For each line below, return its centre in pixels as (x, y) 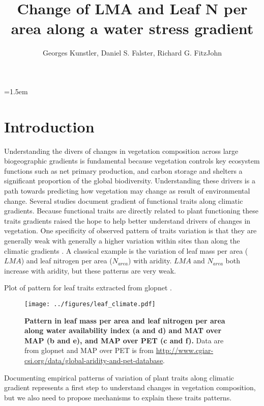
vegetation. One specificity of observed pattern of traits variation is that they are (130, 231)
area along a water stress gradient (132, 28)
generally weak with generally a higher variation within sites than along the (122, 240)
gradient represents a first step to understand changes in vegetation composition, (130, 387)
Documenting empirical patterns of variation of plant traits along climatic (119, 377)
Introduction (49, 126)
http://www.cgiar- (185, 350)
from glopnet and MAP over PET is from (89, 350)
